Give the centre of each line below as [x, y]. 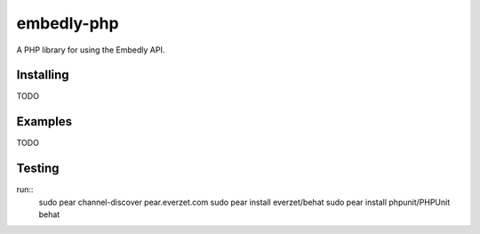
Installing [43, 75]
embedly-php [68, 23]
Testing [38, 169]
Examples [44, 121]
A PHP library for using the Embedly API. [91, 50]
